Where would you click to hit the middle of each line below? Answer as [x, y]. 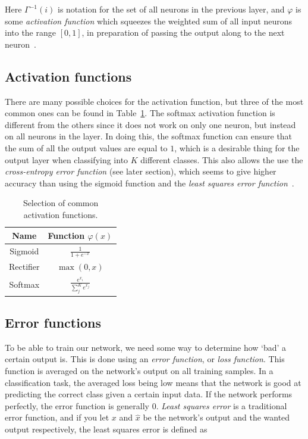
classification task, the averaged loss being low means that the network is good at [153, 382]
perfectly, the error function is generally [77, 405]
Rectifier [24, 267]
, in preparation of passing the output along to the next [183, 32]
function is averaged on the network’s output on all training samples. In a [139, 370]
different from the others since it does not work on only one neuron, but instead [150, 124]
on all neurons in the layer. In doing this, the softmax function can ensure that [149, 136]
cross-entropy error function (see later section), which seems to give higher [141, 171]
